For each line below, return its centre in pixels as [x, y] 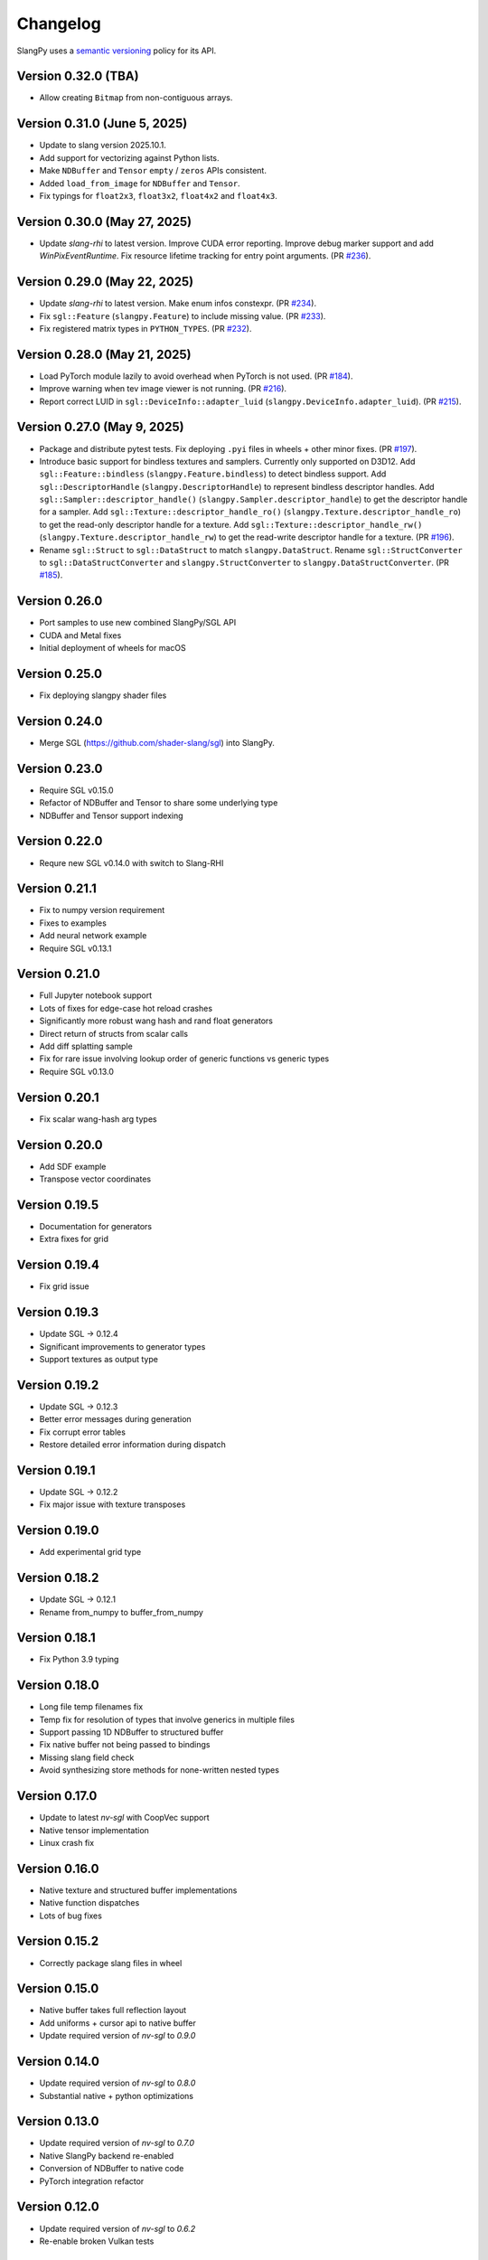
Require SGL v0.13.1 [75, 948]
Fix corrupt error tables [83, 1432]
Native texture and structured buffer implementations [138, 1890]
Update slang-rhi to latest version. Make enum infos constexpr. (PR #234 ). [178, 304]
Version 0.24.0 [60, 721]
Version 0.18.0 [58, 1686]
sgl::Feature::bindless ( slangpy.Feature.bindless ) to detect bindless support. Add [213, 474]
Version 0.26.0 [60, 601]
